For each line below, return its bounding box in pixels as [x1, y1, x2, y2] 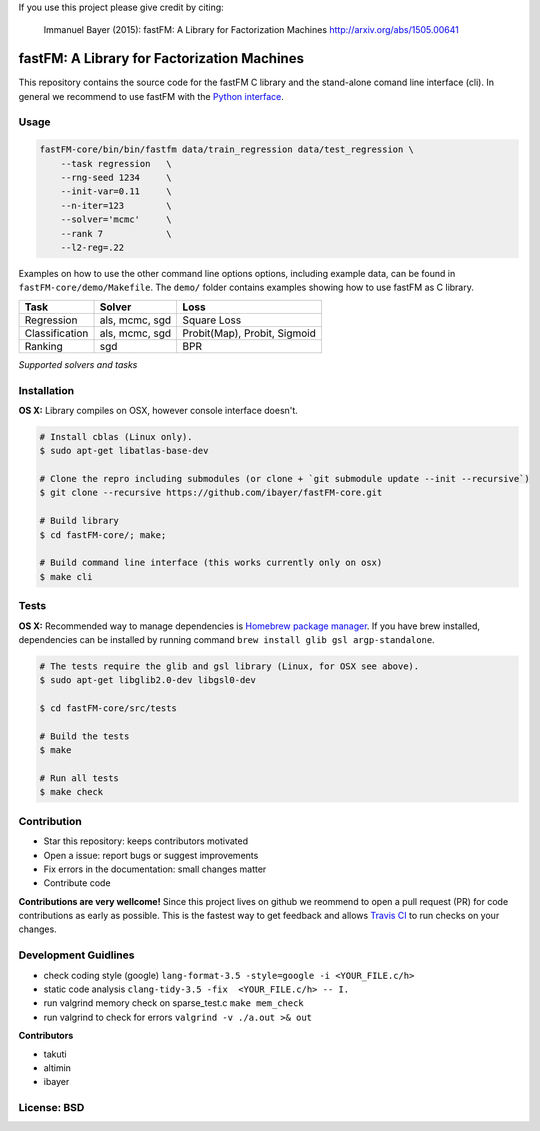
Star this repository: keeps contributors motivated [43, 835, 249, 847]
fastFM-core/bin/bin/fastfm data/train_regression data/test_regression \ [39, 144, 415, 155]
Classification [24, 326, 89, 340]
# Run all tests [39, 773, 120, 784]
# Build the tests [39, 730, 130, 742]
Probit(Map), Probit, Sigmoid [182, 326, 317, 340]
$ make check [39, 786, 104, 798]
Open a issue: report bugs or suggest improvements [43, 849, 259, 861]
